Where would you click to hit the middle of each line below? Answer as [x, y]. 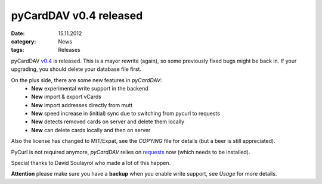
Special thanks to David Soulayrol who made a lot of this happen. [91, 163]
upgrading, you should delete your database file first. [76, 69]
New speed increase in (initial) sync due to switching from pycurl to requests [126, 114]
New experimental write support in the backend [90, 88]
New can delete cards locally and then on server [91, 130]
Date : [18, 33]
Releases [69, 50]
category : [24, 41]
